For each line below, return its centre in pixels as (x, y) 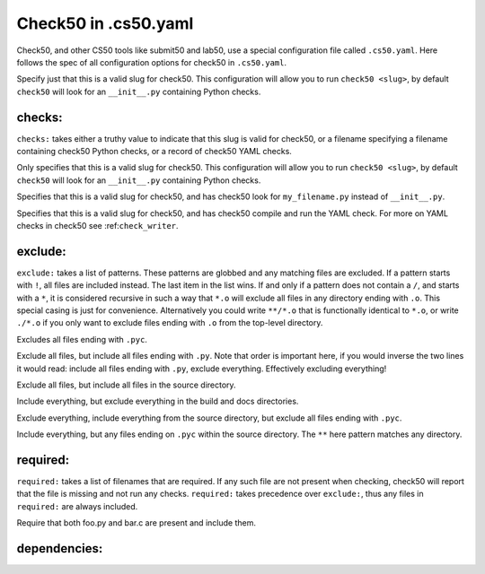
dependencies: (60, 548)
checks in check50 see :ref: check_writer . (97, 225)
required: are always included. (77, 506)
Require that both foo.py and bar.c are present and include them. (136, 523)
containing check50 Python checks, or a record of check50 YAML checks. (154, 152)
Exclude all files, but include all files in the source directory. (127, 385)
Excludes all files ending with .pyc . (82, 339)
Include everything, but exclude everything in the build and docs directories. (158, 401)
